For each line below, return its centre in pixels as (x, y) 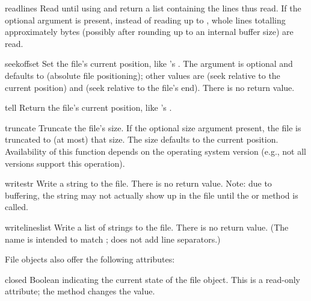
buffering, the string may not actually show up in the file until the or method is (152, 195)
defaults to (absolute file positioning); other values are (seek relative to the (143, 75)
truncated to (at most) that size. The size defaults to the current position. (142, 139)
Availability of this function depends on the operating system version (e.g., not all (156, 151)
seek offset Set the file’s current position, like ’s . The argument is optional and (149, 64)
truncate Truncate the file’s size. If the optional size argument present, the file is (153, 127)
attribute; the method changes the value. (80, 291)
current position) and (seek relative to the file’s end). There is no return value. (150, 87)
